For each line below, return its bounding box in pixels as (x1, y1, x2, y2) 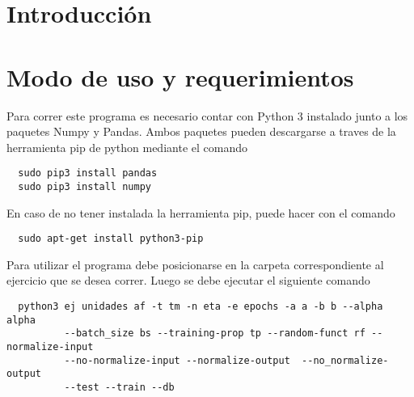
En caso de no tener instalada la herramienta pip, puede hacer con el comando (6, 204, 395, 221)
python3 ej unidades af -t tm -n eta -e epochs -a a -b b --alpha (18, 301, 383, 313)
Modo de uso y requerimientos (6, 60, 354, 93)
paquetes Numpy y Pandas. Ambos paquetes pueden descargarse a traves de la (6, 123, 396, 140)
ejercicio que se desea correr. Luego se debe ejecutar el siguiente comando (6, 272, 370, 289)
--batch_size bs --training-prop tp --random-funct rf (64, 327, 365, 340)
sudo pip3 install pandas (18, 167, 158, 179)
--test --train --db (64, 381, 175, 393)
